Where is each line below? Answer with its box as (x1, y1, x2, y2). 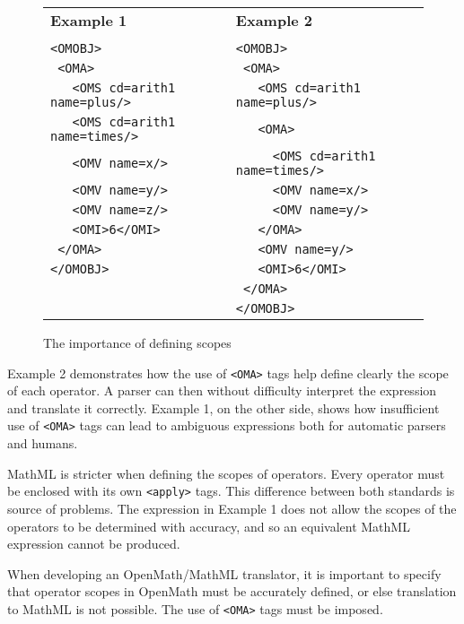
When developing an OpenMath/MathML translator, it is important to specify (7, 564, 442, 583)
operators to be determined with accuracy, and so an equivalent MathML (7, 516, 410, 535)
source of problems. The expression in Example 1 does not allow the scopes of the (7, 498, 457, 517)
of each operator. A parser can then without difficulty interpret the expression (7, 381, 437, 400)
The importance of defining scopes (43, 334, 232, 351)
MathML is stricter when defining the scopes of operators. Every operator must (7, 464, 445, 482)
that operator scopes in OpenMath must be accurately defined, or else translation (7, 582, 457, 601)
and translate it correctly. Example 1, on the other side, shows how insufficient (7, 398, 440, 417)
